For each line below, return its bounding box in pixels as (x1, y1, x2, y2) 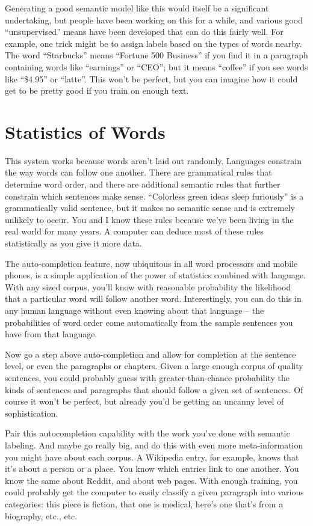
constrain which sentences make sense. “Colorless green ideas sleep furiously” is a (5, 189, 304, 202)
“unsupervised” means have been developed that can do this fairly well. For (5, 25, 284, 38)
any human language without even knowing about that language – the (5, 304, 264, 316)
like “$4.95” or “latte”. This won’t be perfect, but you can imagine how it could (5, 72, 298, 85)
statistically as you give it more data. (5, 237, 142, 249)
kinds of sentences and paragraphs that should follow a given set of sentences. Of (5, 383, 303, 396)
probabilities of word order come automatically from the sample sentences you (5, 316, 293, 328)
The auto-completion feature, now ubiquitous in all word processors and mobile (5, 257, 298, 269)
